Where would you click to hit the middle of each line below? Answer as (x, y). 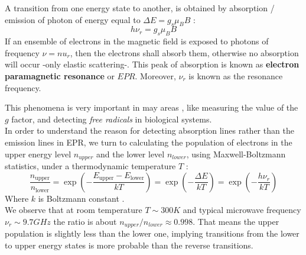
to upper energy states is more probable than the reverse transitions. (129, 245)
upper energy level (38, 154)
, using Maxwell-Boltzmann (236, 154)
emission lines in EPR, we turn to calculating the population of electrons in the (149, 142)
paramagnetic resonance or (60, 75)
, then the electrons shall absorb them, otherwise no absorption (184, 52)
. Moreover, (155, 75)
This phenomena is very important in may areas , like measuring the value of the (152, 107)
